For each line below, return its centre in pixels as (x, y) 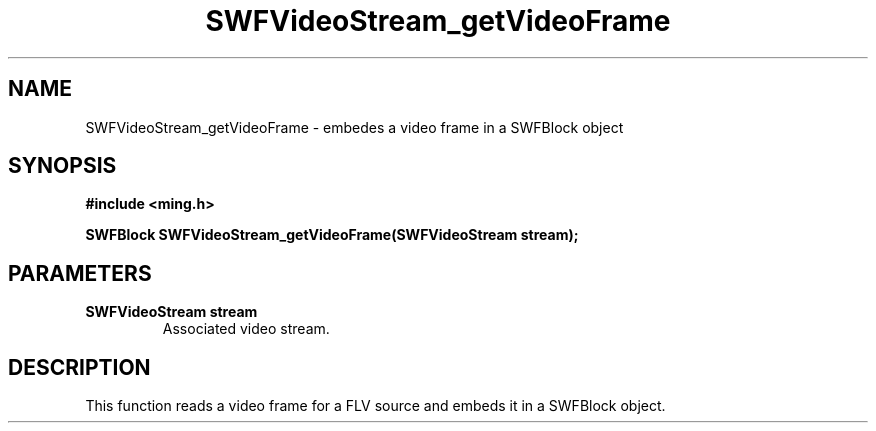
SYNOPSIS (62, 166)
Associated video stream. (246, 329)
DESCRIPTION (79, 367)
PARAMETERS (80, 273)
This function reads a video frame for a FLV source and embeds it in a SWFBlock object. (375, 406)
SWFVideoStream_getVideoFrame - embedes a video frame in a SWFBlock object (354, 127)
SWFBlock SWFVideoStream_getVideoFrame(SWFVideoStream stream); (332, 235)
